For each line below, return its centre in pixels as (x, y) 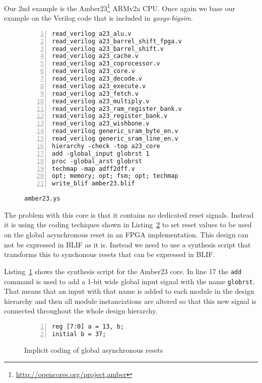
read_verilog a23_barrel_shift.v (108, 49)
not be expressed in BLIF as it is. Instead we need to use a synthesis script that (127, 244)
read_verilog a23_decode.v (97, 79)
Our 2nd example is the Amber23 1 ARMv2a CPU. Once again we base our (120, 7)
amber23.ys (42, 199)
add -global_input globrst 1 (101, 153)
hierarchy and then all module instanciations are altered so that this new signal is (130, 301)
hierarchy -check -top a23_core (106, 146)
